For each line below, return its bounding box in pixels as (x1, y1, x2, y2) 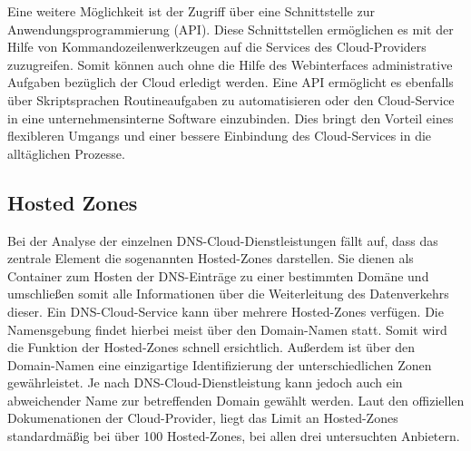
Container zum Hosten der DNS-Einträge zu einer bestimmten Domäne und (7, 266, 429, 285)
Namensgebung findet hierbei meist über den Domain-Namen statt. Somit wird (7, 319, 447, 338)
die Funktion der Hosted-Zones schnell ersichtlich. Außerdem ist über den (7, 338, 416, 357)
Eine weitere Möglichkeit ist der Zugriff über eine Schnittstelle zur (7, 2, 375, 20)
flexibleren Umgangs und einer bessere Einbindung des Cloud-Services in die (7, 126, 432, 145)
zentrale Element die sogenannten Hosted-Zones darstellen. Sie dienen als (7, 249, 414, 268)
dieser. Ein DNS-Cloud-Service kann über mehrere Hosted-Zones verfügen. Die (7, 301, 444, 320)
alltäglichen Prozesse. (7, 143, 125, 162)
